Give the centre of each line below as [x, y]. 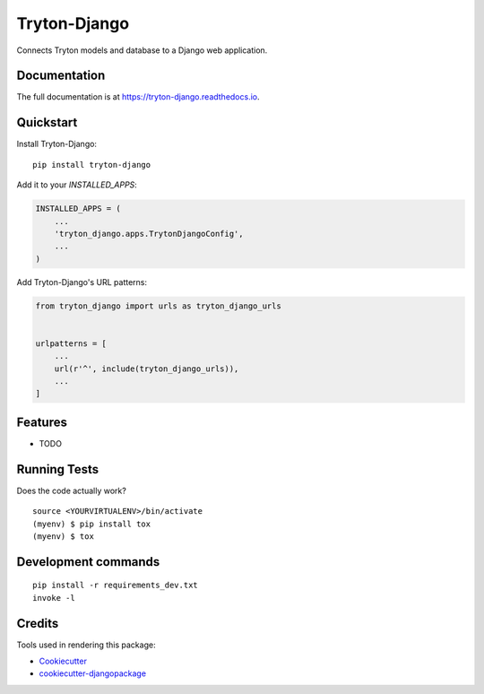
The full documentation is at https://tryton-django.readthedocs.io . [138, 97]
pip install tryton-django [92, 165]
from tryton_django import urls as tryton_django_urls [158, 306]
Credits [38, 623]
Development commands [88, 562]
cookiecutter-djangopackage [93, 673]
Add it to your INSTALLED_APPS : [77, 185]
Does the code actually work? [72, 490]
